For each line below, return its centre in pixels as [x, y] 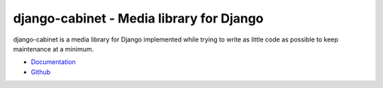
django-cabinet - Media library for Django [138, 18]
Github [41, 72]
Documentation [53, 62]
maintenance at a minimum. [54, 49]
